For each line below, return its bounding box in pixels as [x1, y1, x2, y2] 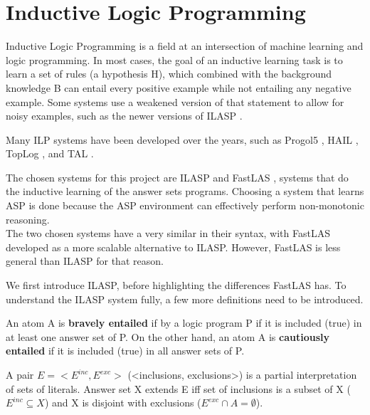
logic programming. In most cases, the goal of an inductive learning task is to [6, 52, 343, 67]
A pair [6, 367, 34, 382]
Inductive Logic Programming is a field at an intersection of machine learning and [6, 38, 364, 53]
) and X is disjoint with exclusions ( [44, 395, 201, 410]
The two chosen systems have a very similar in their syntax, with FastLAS [6, 226, 330, 241]
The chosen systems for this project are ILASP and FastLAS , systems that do [6, 169, 349, 184]
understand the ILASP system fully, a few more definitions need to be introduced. [6, 291, 364, 306]
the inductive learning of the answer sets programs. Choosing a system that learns [6, 184, 364, 199]
